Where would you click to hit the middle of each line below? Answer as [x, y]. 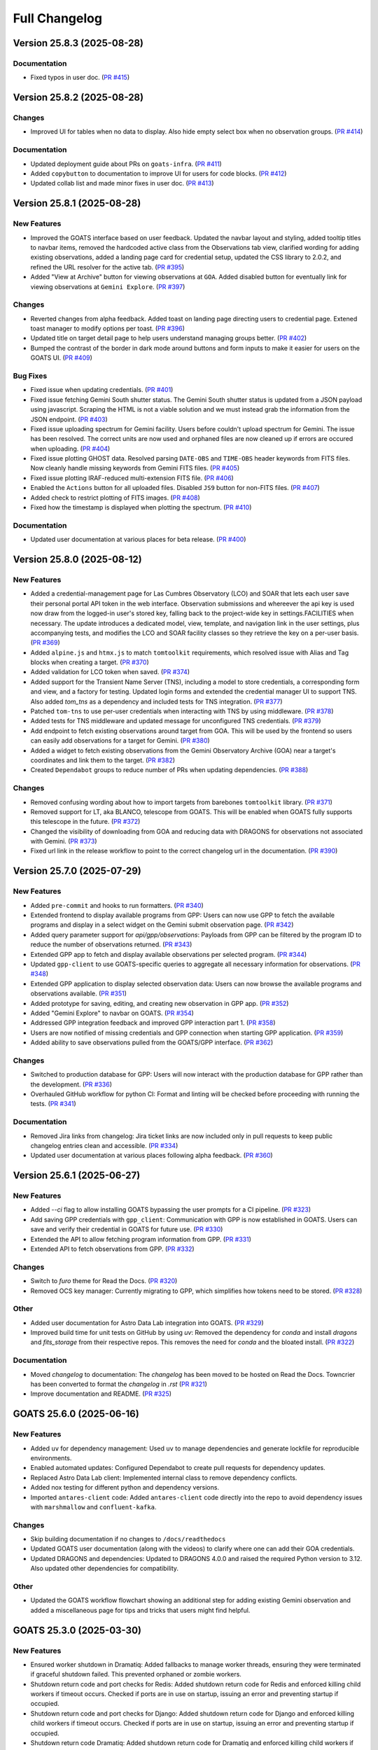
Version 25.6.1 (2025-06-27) [77, 1176]
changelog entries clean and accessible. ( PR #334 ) [104, 1145]
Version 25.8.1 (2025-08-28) [77, 203]
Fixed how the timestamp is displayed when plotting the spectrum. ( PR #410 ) [141, 507]
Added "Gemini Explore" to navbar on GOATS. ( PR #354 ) [112, 1013]
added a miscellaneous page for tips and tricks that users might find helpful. [140, 1610]
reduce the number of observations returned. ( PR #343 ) [111, 944]
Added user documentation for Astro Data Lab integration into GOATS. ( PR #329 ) [147, 1322]
